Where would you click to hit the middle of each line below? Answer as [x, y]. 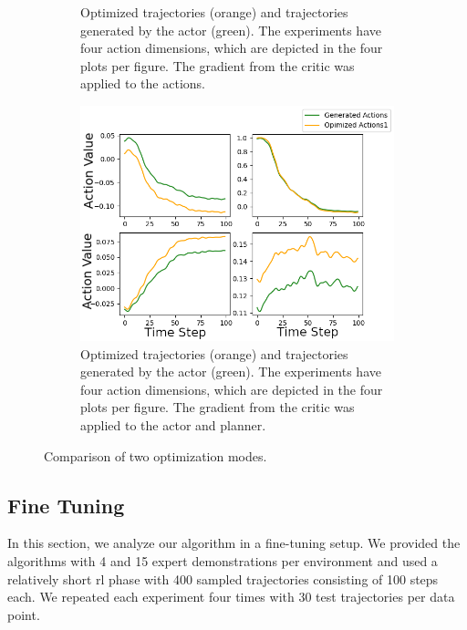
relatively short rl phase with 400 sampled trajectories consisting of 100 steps [223, 578]
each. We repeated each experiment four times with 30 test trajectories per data [231, 597]
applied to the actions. [143, 83]
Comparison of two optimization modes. [156, 455]
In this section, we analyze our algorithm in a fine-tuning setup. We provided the [234, 543]
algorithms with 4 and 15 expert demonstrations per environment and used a [223, 560]
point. [24, 614]
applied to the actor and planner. [173, 424]
